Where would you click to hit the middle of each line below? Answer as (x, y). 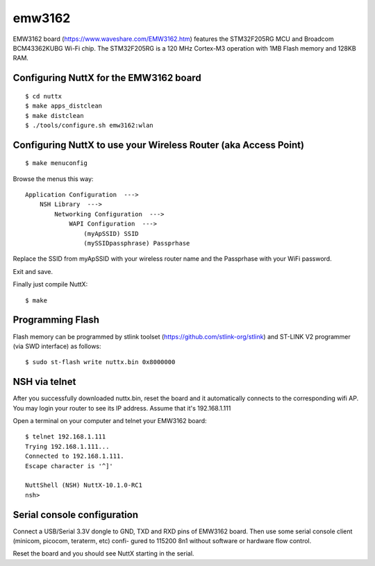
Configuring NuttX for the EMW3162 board (107, 78)
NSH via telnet (44, 382)
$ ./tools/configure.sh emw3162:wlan (90, 125)
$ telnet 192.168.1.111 (66, 437)
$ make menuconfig (57, 163)
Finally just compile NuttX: (50, 284)
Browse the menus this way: (53, 179)
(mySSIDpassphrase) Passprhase (137, 243)
